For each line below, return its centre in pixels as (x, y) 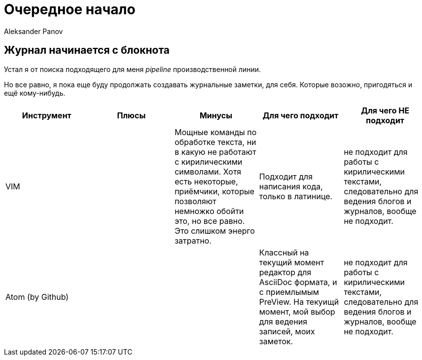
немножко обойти (209, 211)
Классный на (284, 252)
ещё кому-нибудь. (35, 93)
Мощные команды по (216, 132)
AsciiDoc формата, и (298, 282)
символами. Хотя (208, 171)
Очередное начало (70, 9)
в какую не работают (215, 152)
